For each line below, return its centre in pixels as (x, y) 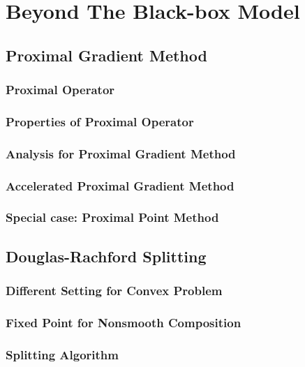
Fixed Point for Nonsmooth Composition (124, 322)
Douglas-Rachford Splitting (106, 256)
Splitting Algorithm (62, 354)
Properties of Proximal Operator (100, 121)
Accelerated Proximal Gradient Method (120, 185)
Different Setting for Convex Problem (114, 291)
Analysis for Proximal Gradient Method (121, 153)
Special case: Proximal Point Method (112, 217)
